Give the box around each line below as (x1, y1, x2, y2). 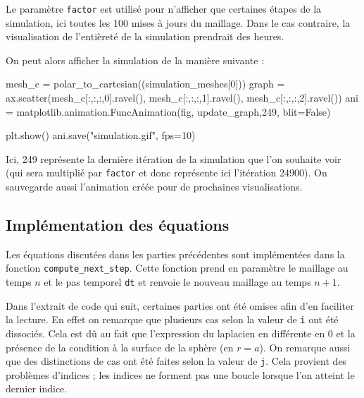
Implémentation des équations (6, 214, 230, 236)
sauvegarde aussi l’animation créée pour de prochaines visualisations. (6, 179, 303, 194)
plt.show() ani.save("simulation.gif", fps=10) (6, 128, 196, 143)
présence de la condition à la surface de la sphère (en (6, 339, 234, 354)
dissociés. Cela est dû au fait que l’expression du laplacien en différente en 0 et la (6, 326, 356, 341)
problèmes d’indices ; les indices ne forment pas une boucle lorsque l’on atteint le (6, 367, 355, 382)
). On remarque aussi (259, 339, 351, 354)
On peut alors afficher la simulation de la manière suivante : (6, 52, 265, 67)
